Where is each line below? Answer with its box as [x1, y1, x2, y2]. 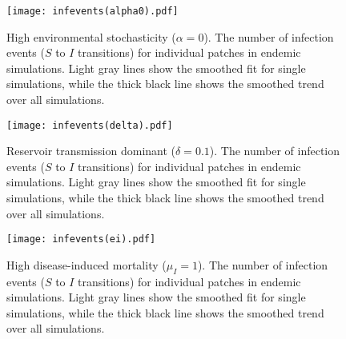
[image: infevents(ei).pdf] [6, 233, 156, 245]
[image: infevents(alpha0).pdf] [6, 6, 179, 17]
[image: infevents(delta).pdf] [6, 119, 173, 131]
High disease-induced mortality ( [6, 256, 167, 273]
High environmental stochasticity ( [6, 28, 176, 45]
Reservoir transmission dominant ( [6, 142, 176, 159]
